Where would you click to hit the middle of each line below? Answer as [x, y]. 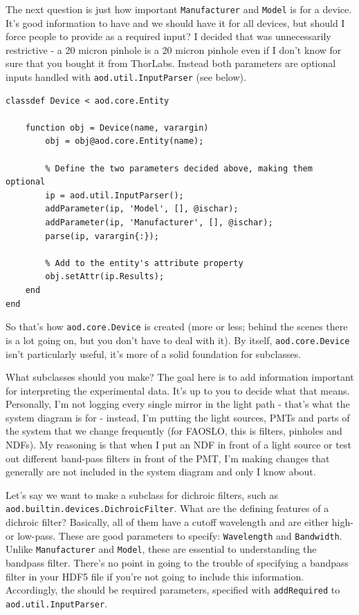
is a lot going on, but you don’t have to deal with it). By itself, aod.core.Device [178, 340]
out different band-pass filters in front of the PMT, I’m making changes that [168, 458]
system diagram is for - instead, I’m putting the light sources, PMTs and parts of [178, 417]
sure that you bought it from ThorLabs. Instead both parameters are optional [171, 63]
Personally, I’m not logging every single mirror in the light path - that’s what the [178, 404]
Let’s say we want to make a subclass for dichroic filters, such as [142, 494]
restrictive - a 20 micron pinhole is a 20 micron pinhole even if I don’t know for [174, 49]
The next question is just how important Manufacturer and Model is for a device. [179, 9]
